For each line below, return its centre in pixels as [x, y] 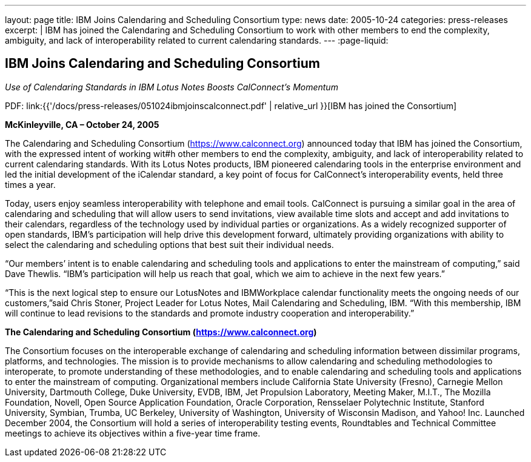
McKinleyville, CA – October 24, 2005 [82, 124]
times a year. [30, 184]
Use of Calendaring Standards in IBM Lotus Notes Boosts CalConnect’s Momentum [172, 87]
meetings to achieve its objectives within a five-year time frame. [133, 433]
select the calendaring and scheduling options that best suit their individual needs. [169, 244]
